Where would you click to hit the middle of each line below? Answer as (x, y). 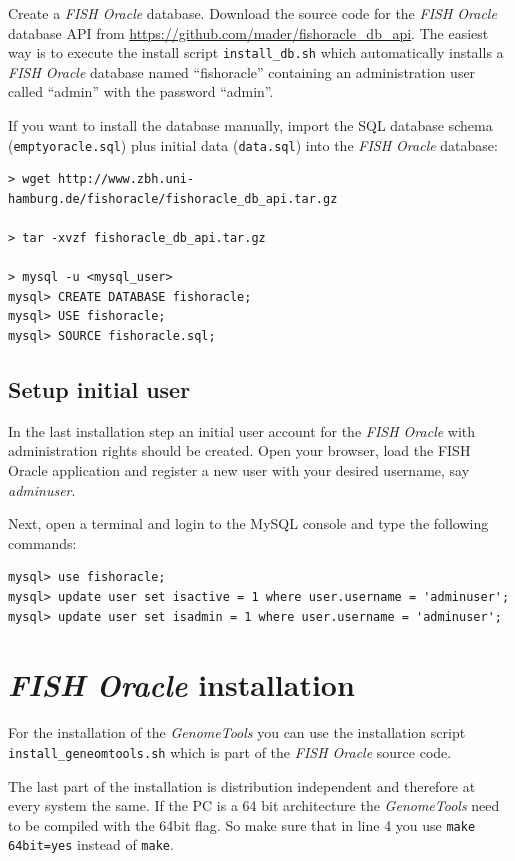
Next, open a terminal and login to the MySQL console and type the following (248, 523)
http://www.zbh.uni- (126, 179)
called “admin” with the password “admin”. (141, 91)
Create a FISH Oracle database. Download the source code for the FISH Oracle (252, 13)
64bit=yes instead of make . (91, 844)
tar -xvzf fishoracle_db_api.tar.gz (144, 238)
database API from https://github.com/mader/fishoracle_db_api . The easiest (248, 32)
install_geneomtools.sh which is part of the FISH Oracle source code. (230, 751)
